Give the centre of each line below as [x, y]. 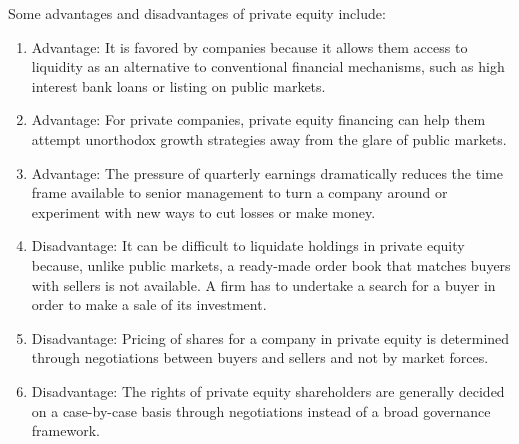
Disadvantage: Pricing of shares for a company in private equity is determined [270, 337]
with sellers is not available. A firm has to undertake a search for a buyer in [263, 284]
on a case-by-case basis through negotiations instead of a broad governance [261, 410]
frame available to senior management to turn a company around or [239, 192]
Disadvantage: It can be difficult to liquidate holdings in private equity [248, 245]
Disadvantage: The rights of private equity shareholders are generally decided [268, 390]
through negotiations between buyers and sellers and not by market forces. [260, 357]
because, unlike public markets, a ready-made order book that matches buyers [271, 264]
